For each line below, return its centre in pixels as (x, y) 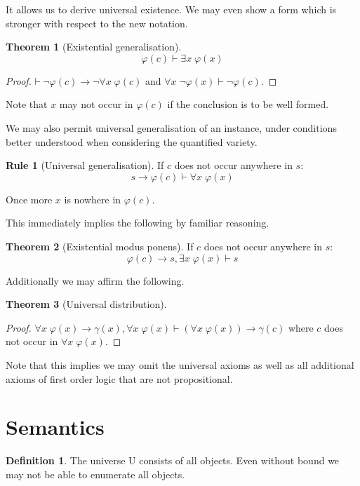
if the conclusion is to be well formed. (248, 104)
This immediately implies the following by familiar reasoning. (138, 223)
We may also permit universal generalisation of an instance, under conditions (171, 127)
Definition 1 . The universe (66, 460)
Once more (29, 199)
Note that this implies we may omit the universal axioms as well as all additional (180, 364)
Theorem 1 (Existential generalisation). (94, 47)
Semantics (55, 427)
